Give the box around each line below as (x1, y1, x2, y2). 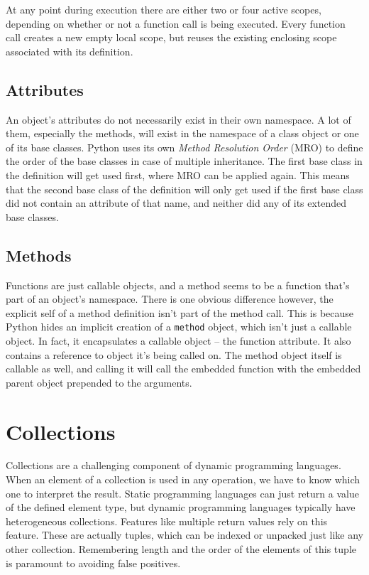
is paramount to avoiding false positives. (6, 555, 181, 570)
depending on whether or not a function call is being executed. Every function (6, 16, 346, 31)
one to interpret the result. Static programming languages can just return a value (6, 485, 359, 500)
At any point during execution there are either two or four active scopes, (6, 2, 321, 16)
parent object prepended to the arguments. (6, 375, 192, 389)
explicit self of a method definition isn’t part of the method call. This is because (6, 305, 354, 320)
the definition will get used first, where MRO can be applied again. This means (6, 167, 350, 182)
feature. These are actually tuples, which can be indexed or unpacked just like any (6, 527, 363, 542)
